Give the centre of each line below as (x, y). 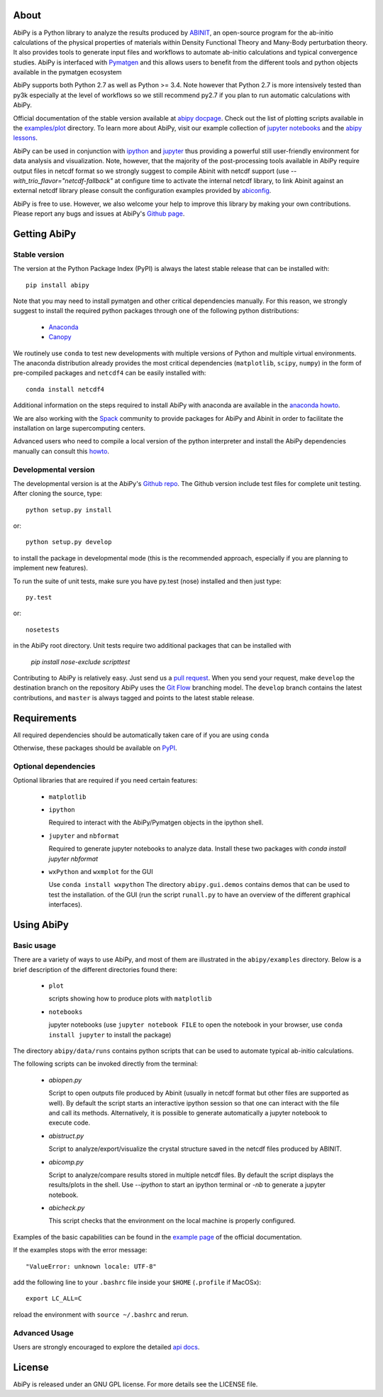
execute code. (70, 1123)
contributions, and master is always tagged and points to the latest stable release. (134, 697)
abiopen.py (65, 1080)
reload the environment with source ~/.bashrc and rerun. (101, 1314)
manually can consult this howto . (61, 451)
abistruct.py (66, 1136)
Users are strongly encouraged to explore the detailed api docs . (106, 1347)
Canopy (60, 337)
